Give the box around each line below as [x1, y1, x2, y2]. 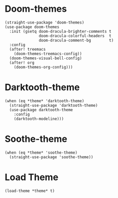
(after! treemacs [9, 46, 46, 52]
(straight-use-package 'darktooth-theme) [9, 103, 98, 108]
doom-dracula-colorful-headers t [38, 33, 112, 38]
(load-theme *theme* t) [5, 188, 55, 193]
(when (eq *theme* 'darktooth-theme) [5, 98, 85, 104]
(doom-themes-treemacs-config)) [14, 51, 82, 56]
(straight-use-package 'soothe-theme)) [9, 154, 94, 160]
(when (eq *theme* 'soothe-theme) [5, 150, 78, 155]
